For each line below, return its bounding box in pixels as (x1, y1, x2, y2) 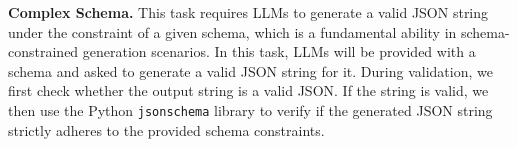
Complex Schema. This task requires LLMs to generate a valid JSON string (8, 2, 489, 22)
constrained (8, 41, 79, 62)
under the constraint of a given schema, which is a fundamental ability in (8, 21, 457, 42)
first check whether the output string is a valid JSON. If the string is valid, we (8, 80, 489, 101)
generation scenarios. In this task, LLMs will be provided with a (82, 41, 476, 62)
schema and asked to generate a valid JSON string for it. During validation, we (8, 60, 493, 81)
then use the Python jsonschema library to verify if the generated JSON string (8, 99, 493, 120)
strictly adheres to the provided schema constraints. (8, 119, 325, 140)
